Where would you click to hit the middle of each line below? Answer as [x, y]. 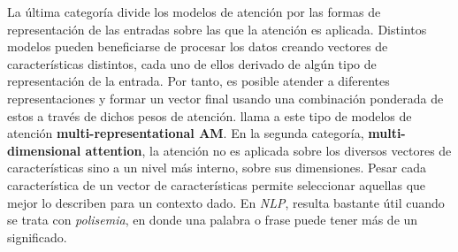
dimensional [44, 150]
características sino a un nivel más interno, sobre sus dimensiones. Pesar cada [217, 168]
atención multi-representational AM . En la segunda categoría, [186, 133]
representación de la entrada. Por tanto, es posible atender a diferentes [198, 81]
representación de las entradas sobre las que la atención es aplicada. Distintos [217, 29]
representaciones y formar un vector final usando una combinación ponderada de [225, 98]
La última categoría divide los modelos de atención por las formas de [194, 11]
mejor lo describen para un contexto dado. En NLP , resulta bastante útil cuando [226, 202]
